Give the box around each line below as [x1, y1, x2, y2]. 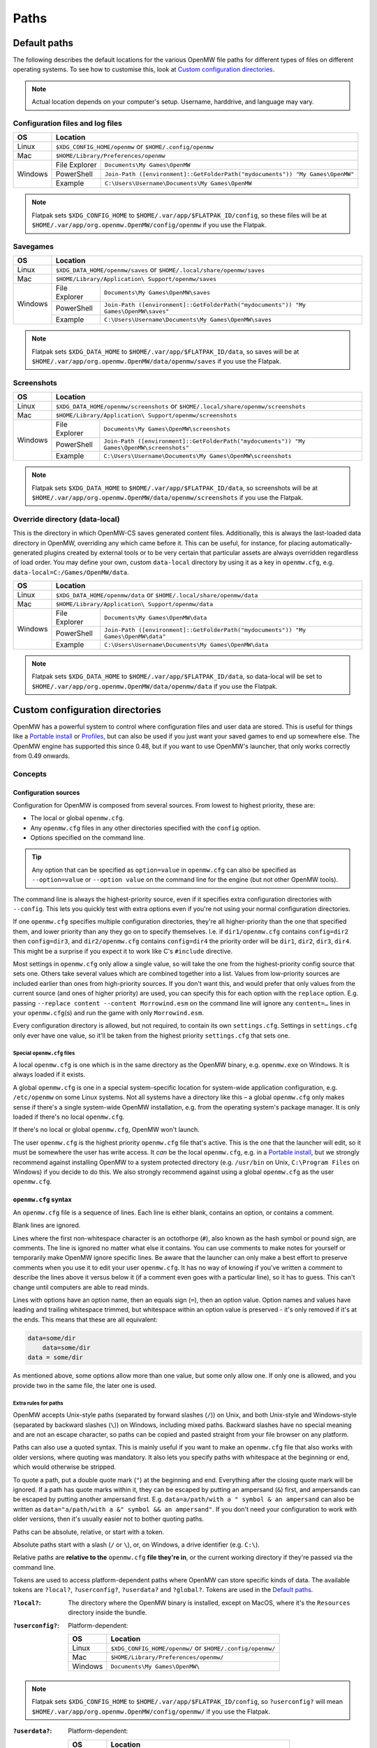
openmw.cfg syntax [13, 1196, 73, 1204]
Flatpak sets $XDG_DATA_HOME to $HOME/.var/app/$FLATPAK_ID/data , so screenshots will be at [31, 483, 318, 492]
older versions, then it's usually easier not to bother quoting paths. [13, 1514, 205, 1524]
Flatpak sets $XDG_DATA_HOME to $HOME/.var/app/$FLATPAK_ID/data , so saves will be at [31, 347, 300, 356]
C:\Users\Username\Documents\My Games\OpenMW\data [104, 640, 269, 648]
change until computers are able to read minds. [13, 1283, 149, 1291]
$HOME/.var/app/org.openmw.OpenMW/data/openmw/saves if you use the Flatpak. [31, 357, 282, 366]
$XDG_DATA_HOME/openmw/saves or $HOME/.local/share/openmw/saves [55, 265, 265, 275]
